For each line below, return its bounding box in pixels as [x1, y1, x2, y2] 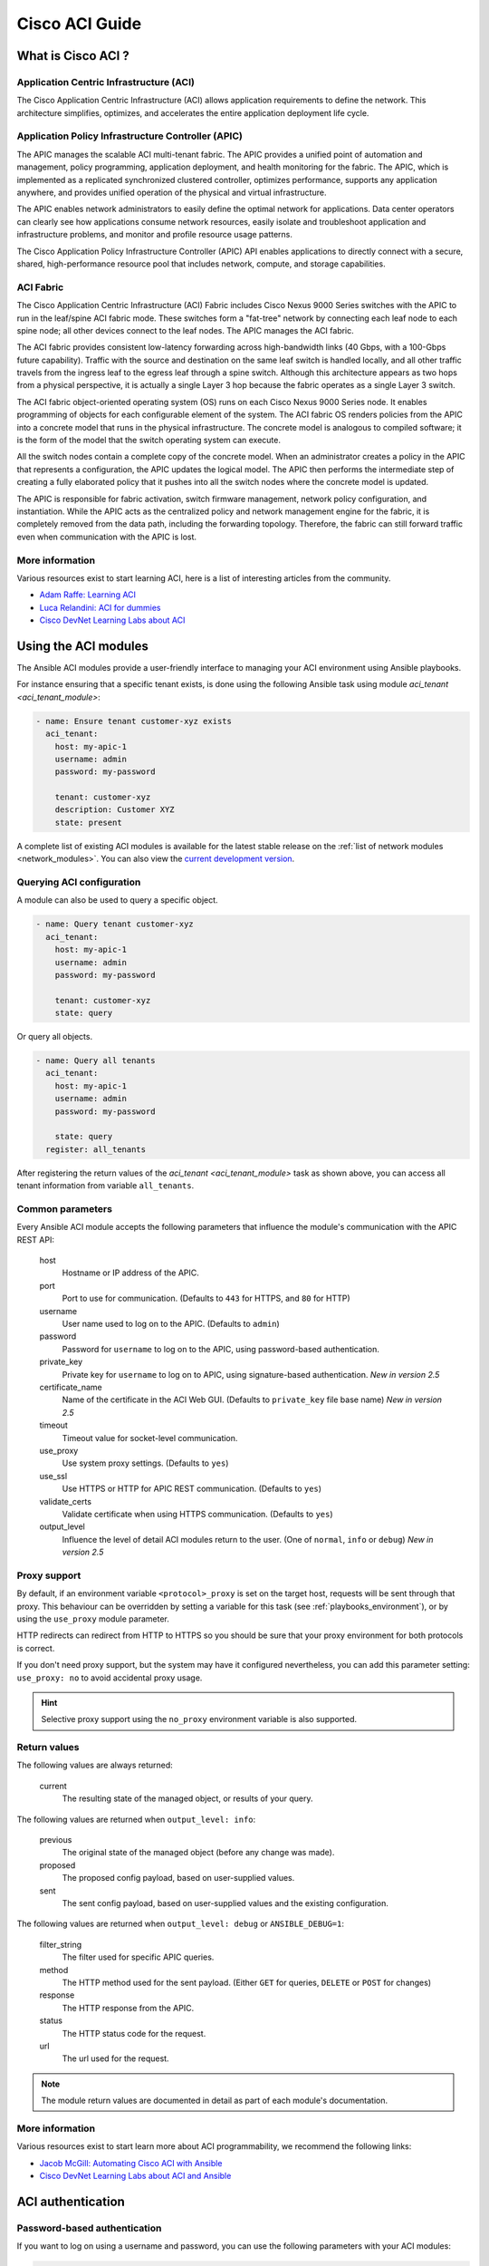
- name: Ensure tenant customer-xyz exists [35, 716, 233, 726]
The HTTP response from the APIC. [62, 2002, 195, 2013]
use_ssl [39, 1470, 68, 1481]
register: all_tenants [45, 1144, 147, 1155]
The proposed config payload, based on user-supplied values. [62, 1873, 295, 1883]
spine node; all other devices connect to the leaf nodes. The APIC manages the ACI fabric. [16, 324, 355, 335]
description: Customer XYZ [54, 805, 176, 815]
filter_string [39, 1939, 82, 1950]
